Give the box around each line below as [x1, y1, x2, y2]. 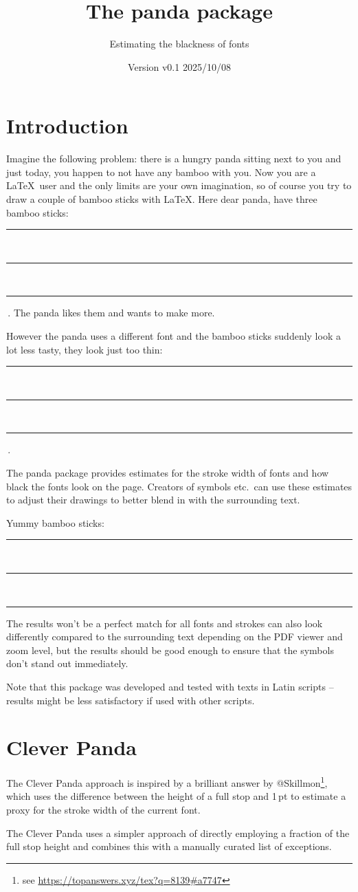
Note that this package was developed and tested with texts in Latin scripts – [6, 679, 334, 693]
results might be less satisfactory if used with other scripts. [6, 693, 255, 707]
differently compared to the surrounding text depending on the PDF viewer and [6, 629, 343, 644]
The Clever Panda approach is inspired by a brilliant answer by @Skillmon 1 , [6, 774, 328, 790]
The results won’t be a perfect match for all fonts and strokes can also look [6, 616, 323, 630]
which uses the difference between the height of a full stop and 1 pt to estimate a [6, 789, 346, 803]
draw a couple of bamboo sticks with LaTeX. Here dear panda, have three [6, 192, 317, 206]
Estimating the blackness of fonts [109, 36, 249, 51]
